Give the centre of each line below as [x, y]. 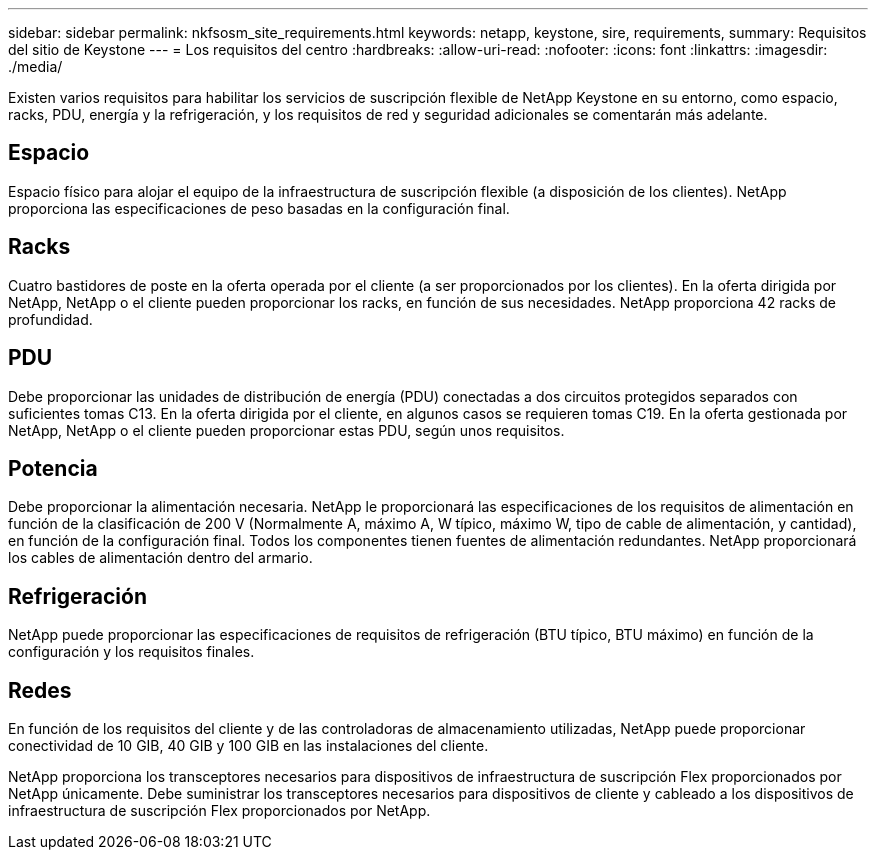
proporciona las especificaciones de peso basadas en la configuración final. [259, 208]
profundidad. [50, 319]
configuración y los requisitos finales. [131, 652]
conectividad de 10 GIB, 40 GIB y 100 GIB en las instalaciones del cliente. [248, 746]
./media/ [35, 66]
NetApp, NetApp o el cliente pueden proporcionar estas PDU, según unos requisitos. [286, 430]
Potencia [53, 468]
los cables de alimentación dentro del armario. [160, 558]
